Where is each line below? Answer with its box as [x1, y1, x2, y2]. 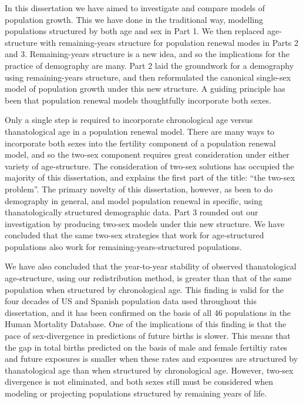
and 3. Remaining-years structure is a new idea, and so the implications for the [5, 48, 289, 60]
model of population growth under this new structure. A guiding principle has [5, 82, 285, 95]
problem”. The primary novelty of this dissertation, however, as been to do [5, 182, 273, 195]
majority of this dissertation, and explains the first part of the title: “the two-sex [5, 171, 295, 184]
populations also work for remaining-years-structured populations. [5, 240, 242, 252]
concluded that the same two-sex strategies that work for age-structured [5, 229, 264, 241]
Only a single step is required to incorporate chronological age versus [5, 114, 253, 126]
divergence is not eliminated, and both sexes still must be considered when [5, 375, 274, 388]
